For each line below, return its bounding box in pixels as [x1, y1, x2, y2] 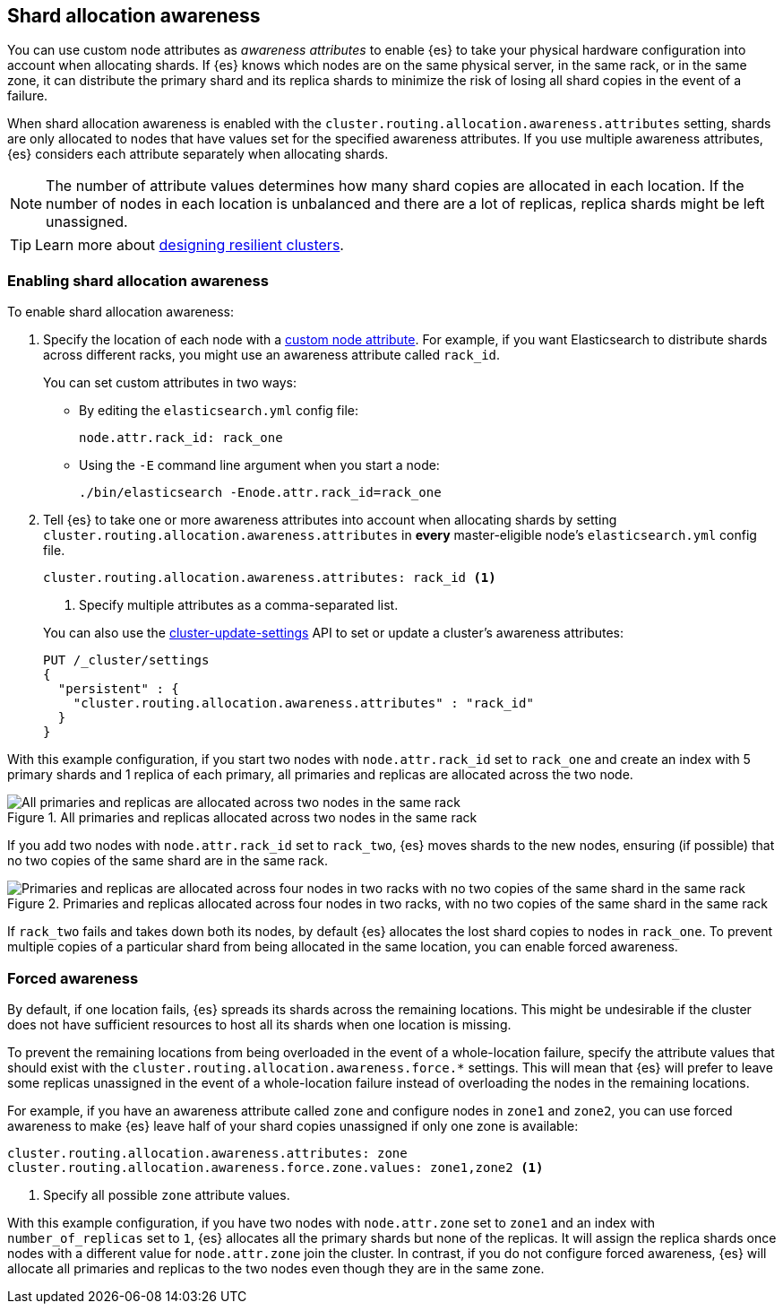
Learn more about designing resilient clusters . [35, 236, 344, 255]
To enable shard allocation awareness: [7, 304, 234, 320]
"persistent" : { [57, 682, 179, 697]
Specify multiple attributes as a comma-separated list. [79, 597, 399, 613]
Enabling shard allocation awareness [7, 271, 269, 290]
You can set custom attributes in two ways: [43, 375, 297, 391]
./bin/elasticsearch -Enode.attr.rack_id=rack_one [79, 485, 442, 500]
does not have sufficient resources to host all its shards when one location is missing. [7, 1016, 512, 1032]
